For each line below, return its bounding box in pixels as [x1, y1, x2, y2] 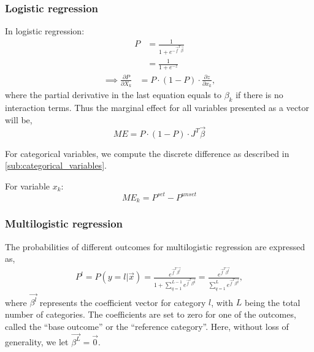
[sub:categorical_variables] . [5, 159, 107, 172]
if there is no [235, 88, 283, 101]
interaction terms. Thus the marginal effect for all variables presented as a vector [5, 101, 310, 114]
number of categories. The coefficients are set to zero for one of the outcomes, [5, 308, 296, 321]
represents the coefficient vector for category [39, 296, 206, 308]
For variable [5, 179, 50, 192]
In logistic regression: [5, 25, 85, 37]
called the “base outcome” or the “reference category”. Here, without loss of [5, 319, 289, 332]
